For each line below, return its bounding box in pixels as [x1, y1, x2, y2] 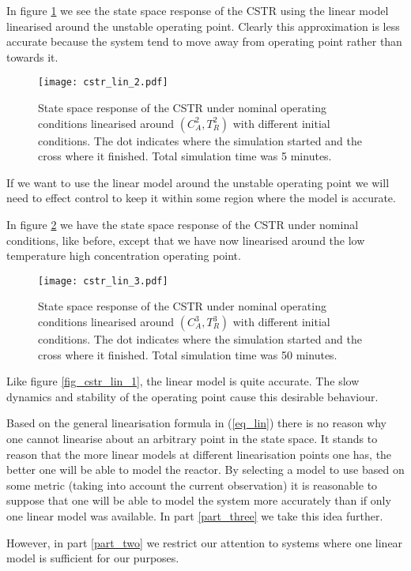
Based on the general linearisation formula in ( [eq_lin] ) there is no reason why [6, 415, 386, 431]
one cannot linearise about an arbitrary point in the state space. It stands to [6, 430, 378, 446]
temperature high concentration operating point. [6, 247, 241, 264]
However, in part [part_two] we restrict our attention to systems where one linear [6, 534, 403, 550]
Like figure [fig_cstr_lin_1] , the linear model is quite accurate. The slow [6, 373, 360, 389]
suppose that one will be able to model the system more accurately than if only [6, 492, 391, 509]
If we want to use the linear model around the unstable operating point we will [6, 174, 390, 190]
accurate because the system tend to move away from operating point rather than [6, 33, 402, 50]
